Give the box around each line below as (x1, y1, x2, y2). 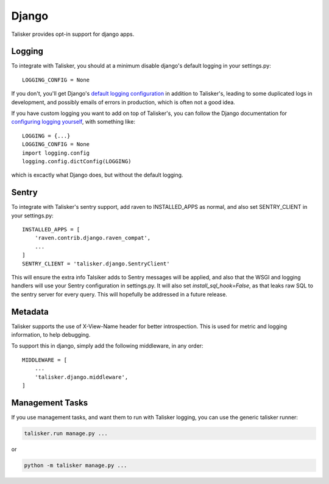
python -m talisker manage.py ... (24, 461, 127, 469)
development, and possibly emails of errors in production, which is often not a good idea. (11, 98, 236, 106)
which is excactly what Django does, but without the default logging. (11, 171, 183, 179)
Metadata (11, 306, 49, 317)
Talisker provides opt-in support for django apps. (11, 30, 135, 38)
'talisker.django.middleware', (34, 373, 129, 381)
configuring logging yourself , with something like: (11, 118, 135, 125)
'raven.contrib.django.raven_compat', (34, 234, 151, 242)
